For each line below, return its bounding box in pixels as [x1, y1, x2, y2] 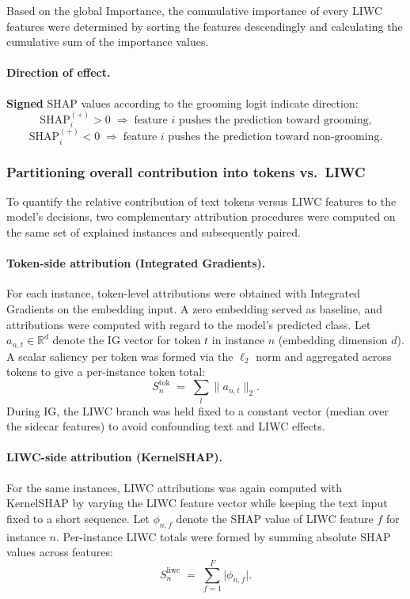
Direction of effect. [6, 64, 111, 81]
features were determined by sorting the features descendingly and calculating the [6, 17, 403, 34]
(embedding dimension [278, 332, 388, 348]
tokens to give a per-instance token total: [6, 363, 206, 380]
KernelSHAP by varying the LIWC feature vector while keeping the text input [6, 495, 388, 511]
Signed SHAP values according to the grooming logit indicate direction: [6, 94, 359, 111]
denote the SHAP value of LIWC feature [176, 510, 374, 526]
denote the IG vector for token [52, 332, 201, 348]
